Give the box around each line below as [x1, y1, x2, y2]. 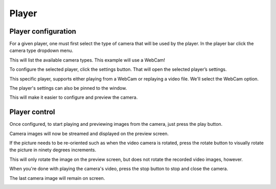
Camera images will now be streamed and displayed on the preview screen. [9, 130, 169, 137]
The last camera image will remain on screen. [9, 175, 105, 181]
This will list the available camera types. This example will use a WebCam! [9, 57, 166, 63]
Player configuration [9, 27, 77, 36]
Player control [9, 107, 56, 117]
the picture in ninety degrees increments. [9, 147, 97, 153]
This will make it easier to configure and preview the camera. [9, 94, 138, 100]
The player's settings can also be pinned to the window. [9, 85, 127, 91]
